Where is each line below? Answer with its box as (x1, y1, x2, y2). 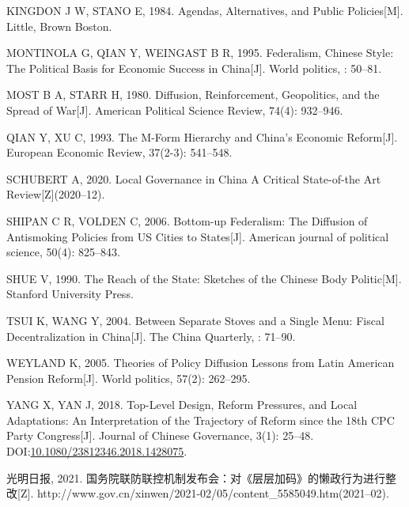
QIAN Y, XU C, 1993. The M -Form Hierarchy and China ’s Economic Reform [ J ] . (6, 128, 398, 145)
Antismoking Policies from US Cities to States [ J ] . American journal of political (6, 228, 389, 244)
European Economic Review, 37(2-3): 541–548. (6, 144, 233, 161)
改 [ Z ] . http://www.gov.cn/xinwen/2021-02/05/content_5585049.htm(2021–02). (6, 485, 389, 501)
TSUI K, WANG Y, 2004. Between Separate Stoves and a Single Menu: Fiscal (6, 312, 384, 328)
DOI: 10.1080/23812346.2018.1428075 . (6, 443, 187, 460)
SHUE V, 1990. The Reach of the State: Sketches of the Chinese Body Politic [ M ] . (6, 270, 402, 286)
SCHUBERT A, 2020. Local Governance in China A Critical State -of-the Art (6, 170, 381, 187)
